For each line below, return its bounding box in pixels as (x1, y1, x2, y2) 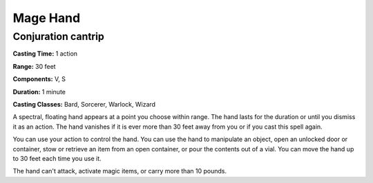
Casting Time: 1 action (12, 50, 78, 58)
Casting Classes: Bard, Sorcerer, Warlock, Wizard (12, 100, 155, 108)
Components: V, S (12, 75, 66, 83)
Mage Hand (12, 10, 81, 25)
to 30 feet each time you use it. (12, 154, 102, 162)
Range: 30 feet (12, 62, 56, 70)
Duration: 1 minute (12, 87, 66, 96)
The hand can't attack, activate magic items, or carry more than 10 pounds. (12, 167, 227, 175)
